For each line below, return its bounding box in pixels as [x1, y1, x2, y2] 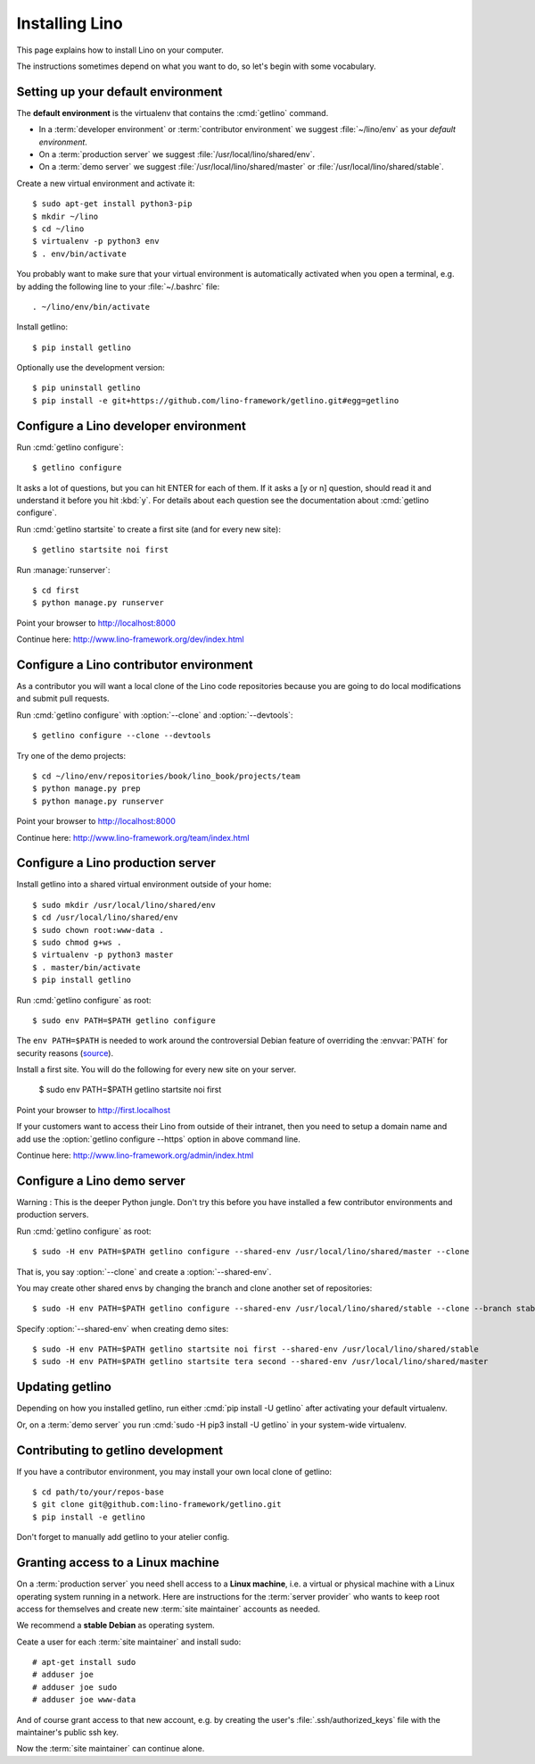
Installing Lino [16, 13, 124, 33]
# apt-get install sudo [32, 1657, 136, 1668]
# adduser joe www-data [32, 1694, 136, 1705]
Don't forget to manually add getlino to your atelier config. [16, 1532, 230, 1543]
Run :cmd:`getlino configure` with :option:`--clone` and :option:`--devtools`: [16, 710, 293, 720]
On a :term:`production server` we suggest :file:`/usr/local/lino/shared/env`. [38, 149, 316, 160]
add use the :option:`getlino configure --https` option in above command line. [16, 1134, 300, 1144]
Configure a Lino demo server [16, 1173, 186, 1188]
